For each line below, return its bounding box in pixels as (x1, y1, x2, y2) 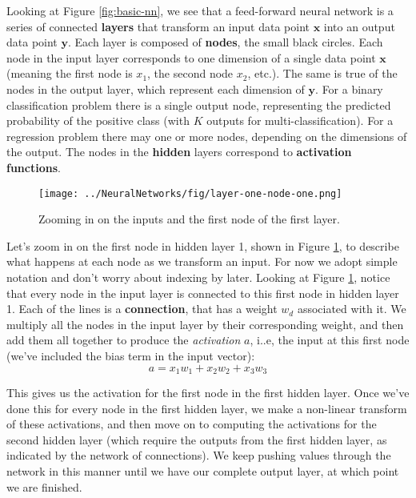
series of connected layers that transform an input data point (6, 18, 310, 34)
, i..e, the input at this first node (250, 331, 410, 348)
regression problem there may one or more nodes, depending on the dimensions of (6, 127, 407, 144)
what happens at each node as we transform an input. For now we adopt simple (6, 253, 398, 270)
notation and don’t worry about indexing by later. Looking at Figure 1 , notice (6, 268, 390, 285)
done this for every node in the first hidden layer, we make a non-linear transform (6, 400, 407, 416)
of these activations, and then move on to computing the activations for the (6, 416, 377, 432)
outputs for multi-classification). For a (206, 112, 394, 129)
